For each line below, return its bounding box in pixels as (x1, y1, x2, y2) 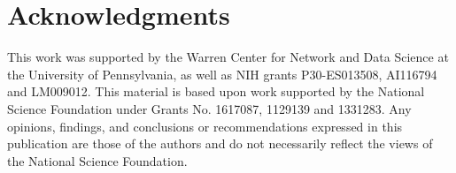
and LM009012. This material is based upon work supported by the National (7, 82, 425, 101)
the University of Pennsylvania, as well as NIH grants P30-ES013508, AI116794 (7, 64, 437, 83)
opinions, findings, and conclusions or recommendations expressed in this (7, 117, 403, 135)
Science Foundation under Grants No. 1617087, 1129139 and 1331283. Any (7, 99, 412, 117)
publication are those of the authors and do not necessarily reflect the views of (7, 134, 433, 153)
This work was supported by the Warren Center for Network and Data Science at (7, 48, 449, 66)
